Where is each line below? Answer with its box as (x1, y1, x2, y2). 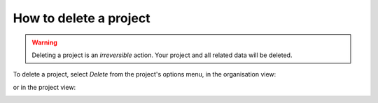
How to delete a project (13, 10, 150, 26)
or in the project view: (13, 83, 76, 91)
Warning (31, 38, 57, 47)
